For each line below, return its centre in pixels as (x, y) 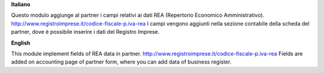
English (21, 43)
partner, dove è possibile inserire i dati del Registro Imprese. (85, 32)
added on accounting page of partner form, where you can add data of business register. (121, 62)
